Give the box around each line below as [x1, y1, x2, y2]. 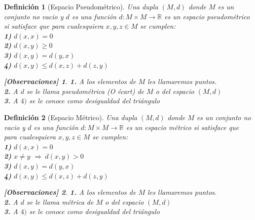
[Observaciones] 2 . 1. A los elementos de [4, 187, 136, 197]
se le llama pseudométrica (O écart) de [26, 86, 144, 96]
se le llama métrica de [26, 196, 94, 207]
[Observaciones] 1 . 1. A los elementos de [4, 76, 136, 87]
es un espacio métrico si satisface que [126, 122, 239, 132]
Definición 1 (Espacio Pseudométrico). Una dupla [4, 1, 158, 11]
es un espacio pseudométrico [164, 11, 250, 21]
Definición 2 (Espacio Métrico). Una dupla [4, 112, 137, 122]
